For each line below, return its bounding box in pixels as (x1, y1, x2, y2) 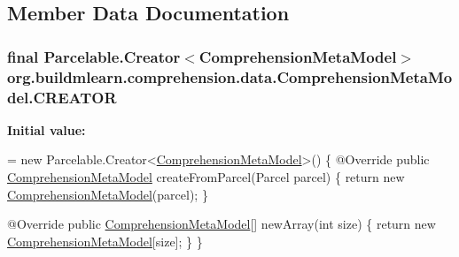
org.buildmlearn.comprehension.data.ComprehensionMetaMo (7, 65, 453, 87)
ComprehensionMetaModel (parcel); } (7, 185, 208, 203)
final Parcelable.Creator (7, 45, 181, 67)
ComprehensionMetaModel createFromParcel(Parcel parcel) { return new (7, 168, 405, 186)
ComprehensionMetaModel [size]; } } (7, 231, 203, 250)
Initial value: (7, 120, 86, 139)
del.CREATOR (7, 86, 117, 108)
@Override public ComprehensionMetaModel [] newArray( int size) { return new (7, 215, 436, 233)
